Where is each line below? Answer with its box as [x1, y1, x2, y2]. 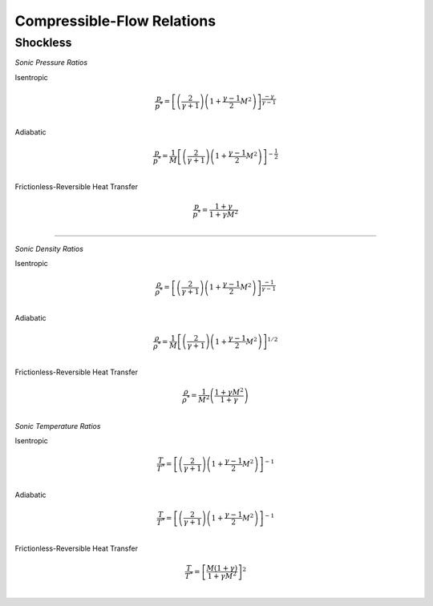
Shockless [14, 35, 72, 50]
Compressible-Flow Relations [14, 12, 216, 30]
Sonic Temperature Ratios [14, 421, 101, 430]
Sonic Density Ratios [14, 244, 84, 253]
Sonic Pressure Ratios [14, 58, 88, 67]
